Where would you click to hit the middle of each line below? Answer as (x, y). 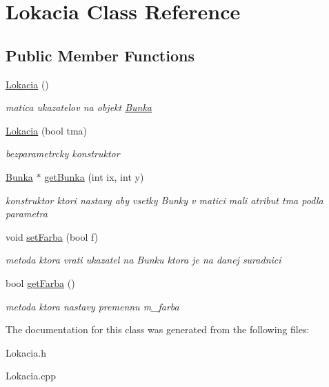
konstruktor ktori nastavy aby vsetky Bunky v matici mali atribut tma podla (164, 200)
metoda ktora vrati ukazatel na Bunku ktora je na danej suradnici (143, 260)
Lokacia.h (26, 352)
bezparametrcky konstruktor (63, 153)
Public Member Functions (100, 55)
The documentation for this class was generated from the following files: (158, 329)
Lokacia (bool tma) (47, 130)
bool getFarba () (40, 282)
